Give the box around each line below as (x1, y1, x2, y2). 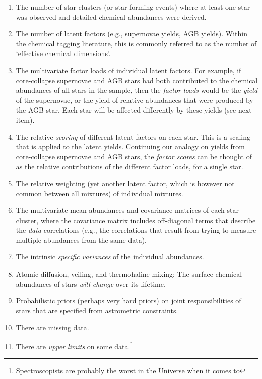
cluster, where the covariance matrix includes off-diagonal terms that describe (16, 214, 256, 225)
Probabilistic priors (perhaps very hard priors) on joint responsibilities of (16, 295, 241, 306)
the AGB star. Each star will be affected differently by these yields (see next (16, 104, 252, 115)
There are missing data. (16, 322, 89, 333)
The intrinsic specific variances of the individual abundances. (16, 251, 204, 262)
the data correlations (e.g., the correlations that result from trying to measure (16, 225, 256, 235)
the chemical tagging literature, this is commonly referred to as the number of (16, 38, 257, 48)
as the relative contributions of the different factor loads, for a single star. (16, 161, 243, 172)
